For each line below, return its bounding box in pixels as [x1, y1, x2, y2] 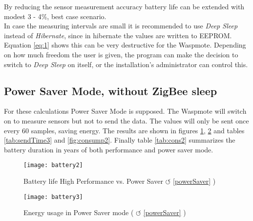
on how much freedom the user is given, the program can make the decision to [4, 49, 238, 59]
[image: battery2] [23, 162, 83, 169]
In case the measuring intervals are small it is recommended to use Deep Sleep [4, 21, 238, 31]
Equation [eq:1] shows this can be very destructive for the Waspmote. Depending [4, 40, 246, 50]
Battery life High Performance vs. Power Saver [23, 175, 163, 186]
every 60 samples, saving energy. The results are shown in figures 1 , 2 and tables [4, 125, 245, 135]
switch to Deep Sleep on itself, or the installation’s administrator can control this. [4, 59, 248, 69]
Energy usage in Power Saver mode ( [23, 207, 134, 218]
